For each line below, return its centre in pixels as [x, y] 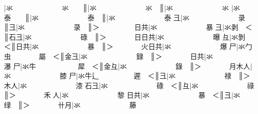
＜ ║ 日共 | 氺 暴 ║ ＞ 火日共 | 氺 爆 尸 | [121, 46]
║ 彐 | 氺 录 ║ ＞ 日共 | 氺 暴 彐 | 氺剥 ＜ [128, 27]
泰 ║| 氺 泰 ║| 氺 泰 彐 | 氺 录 [125, 17]
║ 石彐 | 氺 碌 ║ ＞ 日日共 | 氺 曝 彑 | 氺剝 [125, 36]
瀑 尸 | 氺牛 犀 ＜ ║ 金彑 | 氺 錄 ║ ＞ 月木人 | [128, 66]
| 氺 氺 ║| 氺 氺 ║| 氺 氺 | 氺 [122, 7]
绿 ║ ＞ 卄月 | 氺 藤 [70, 104]
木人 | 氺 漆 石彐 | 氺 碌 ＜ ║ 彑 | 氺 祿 [129, 85]
